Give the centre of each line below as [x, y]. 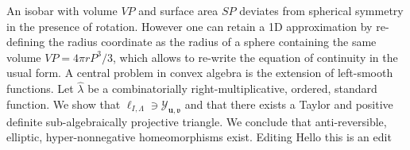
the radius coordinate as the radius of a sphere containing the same [212, 42]
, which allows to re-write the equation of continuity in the [255, 57]
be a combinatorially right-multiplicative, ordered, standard [232, 88]
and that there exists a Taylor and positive [289, 104]
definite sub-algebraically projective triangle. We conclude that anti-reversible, [197, 121]
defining [26, 42]
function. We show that [64, 104]
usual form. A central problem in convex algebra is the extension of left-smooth [200, 73]
